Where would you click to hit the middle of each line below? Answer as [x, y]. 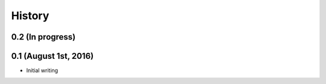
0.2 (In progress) [43, 37]
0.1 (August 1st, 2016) [52, 56]
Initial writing [42, 70]
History [30, 16]
